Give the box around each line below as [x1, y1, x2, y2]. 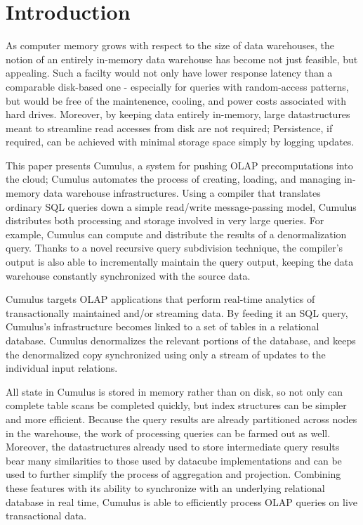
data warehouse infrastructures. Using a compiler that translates [44, 186, 321, 200]
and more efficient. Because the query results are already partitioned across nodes [6, 411, 357, 426]
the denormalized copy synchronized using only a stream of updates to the [6, 346, 326, 361]
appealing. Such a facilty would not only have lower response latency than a [6, 65, 333, 80]
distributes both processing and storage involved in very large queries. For [6, 213, 324, 228]
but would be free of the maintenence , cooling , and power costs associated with [6, 93, 346, 108]
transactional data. [6, 508, 87, 523]
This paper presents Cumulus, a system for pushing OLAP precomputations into [6, 157, 353, 172]
